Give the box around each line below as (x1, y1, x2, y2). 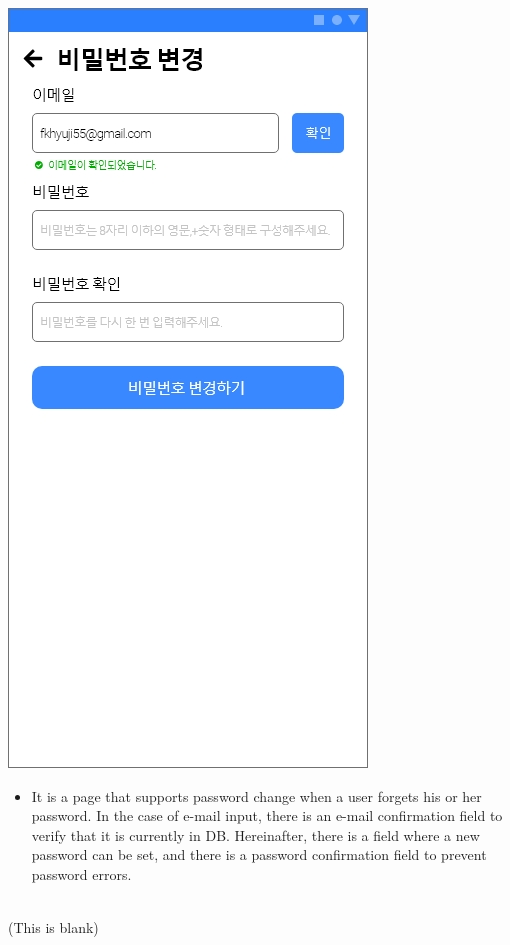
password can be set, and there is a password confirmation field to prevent (31, 844, 487, 865)
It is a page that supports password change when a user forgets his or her (31, 785, 482, 806)
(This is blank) (8, 917, 99, 938)
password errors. (31, 863, 132, 884)
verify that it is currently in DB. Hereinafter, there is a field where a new (31, 824, 480, 845)
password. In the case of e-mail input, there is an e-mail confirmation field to (31, 805, 503, 826)
